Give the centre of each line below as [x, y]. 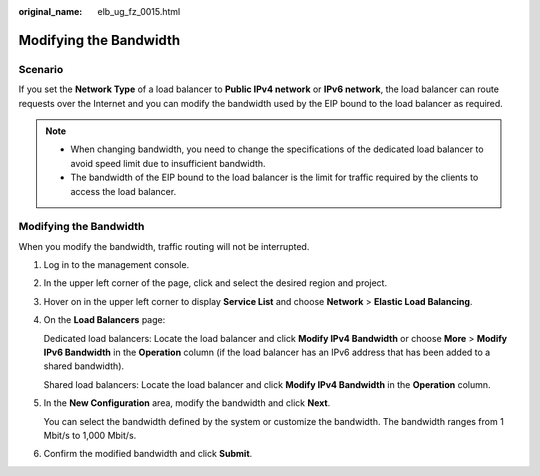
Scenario [41, 69]
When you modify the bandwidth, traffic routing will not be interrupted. [164, 246]
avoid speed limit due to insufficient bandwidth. [168, 163]
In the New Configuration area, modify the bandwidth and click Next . [187, 403]
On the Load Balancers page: [104, 320]
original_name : [50, 11]
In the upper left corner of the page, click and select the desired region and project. [215, 283]
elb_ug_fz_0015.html [139, 11]
